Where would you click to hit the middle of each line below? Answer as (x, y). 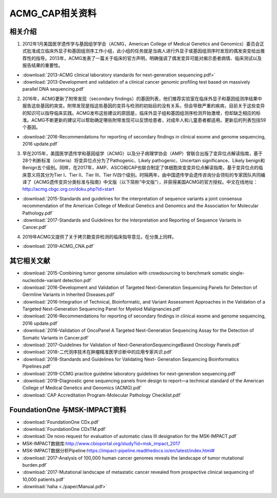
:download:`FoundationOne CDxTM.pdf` (64, 429)
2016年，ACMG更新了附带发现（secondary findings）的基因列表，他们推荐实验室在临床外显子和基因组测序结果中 (142, 98)
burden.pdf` (35, 465)
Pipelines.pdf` (37, 366)
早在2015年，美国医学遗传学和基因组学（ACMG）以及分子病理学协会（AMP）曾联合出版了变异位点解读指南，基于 (143, 153)
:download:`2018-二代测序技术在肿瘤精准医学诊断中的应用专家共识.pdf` (97, 352)
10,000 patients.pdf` (44, 479)
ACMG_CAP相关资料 (53, 13)
